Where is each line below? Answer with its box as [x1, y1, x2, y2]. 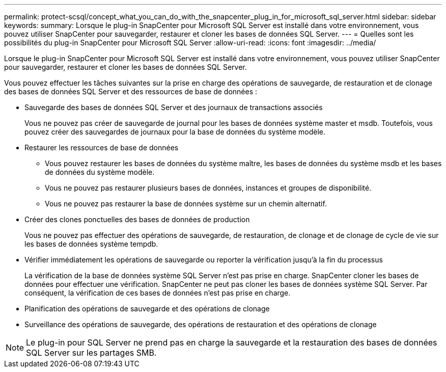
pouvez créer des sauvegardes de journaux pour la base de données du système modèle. [24, 127, 326, 136]
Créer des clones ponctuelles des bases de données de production [24, 215, 250, 224]
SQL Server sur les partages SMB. [26, 348, 157, 358]
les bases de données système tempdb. [24, 240, 158, 248]
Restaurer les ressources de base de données [24, 143, 179, 152]
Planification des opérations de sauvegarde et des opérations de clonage [24, 304, 270, 313]
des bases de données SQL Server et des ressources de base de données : [4, 87, 257, 96]
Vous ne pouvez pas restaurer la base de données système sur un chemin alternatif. [45, 199, 327, 208]
